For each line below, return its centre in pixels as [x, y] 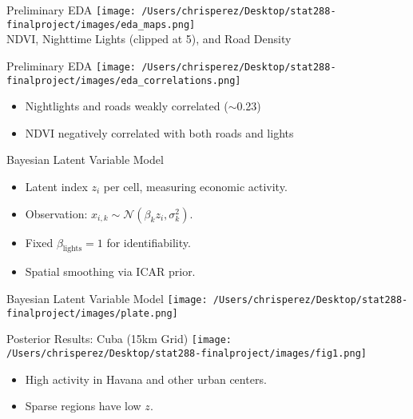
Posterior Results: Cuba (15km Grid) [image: [119, 339]
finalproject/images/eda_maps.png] [101, 24]
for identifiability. [149, 242]
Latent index [56, 186]
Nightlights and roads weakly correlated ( [127, 106]
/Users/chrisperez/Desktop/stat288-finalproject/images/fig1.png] [187, 353]
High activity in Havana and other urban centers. [146, 379]
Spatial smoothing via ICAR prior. [110, 271]
